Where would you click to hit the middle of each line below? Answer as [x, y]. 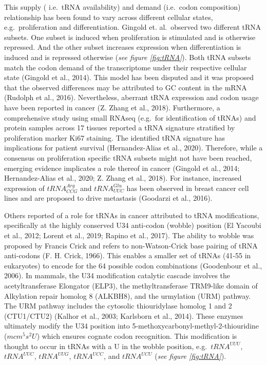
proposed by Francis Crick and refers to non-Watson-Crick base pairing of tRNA [131, 245]
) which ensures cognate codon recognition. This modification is [137, 336]
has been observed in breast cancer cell [188, 188]
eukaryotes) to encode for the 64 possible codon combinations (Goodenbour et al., [133, 265]
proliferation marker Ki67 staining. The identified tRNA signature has [115, 137]
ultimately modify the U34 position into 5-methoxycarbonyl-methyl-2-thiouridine [132, 326]
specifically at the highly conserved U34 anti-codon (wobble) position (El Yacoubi [133, 225]
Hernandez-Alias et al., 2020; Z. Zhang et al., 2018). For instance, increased [123, 178]
